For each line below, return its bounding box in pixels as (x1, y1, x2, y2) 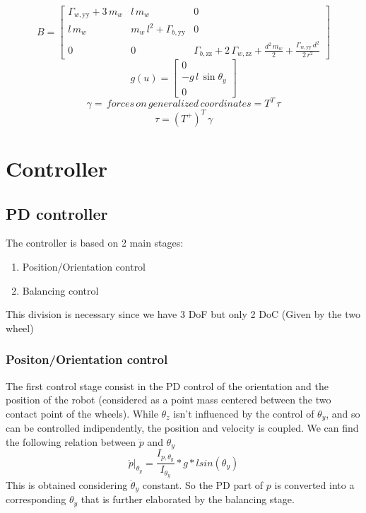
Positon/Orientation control (6, 350, 168, 368)
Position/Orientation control (22, 259, 146, 273)
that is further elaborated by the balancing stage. (81, 492, 295, 507)
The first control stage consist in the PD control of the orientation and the (6, 378, 329, 393)
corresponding (6, 492, 66, 507)
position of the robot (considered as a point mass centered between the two (6, 392, 331, 407)
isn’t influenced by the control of (173, 406, 314, 420)
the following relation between (6, 434, 136, 449)
